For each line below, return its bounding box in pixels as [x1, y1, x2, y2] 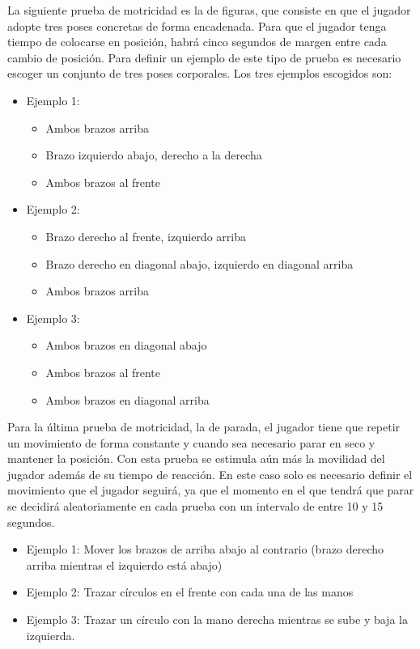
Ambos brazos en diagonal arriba [45, 391, 210, 408]
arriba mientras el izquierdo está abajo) [26, 556, 223, 573]
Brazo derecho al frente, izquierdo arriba [45, 227, 246, 244]
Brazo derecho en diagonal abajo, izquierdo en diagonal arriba [45, 255, 354, 272]
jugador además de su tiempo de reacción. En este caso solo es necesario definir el [7, 465, 413, 482]
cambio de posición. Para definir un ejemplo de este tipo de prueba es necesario [7, 49, 401, 66]
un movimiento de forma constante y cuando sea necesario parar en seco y [7, 434, 375, 451]
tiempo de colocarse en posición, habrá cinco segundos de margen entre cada [7, 33, 387, 50]
